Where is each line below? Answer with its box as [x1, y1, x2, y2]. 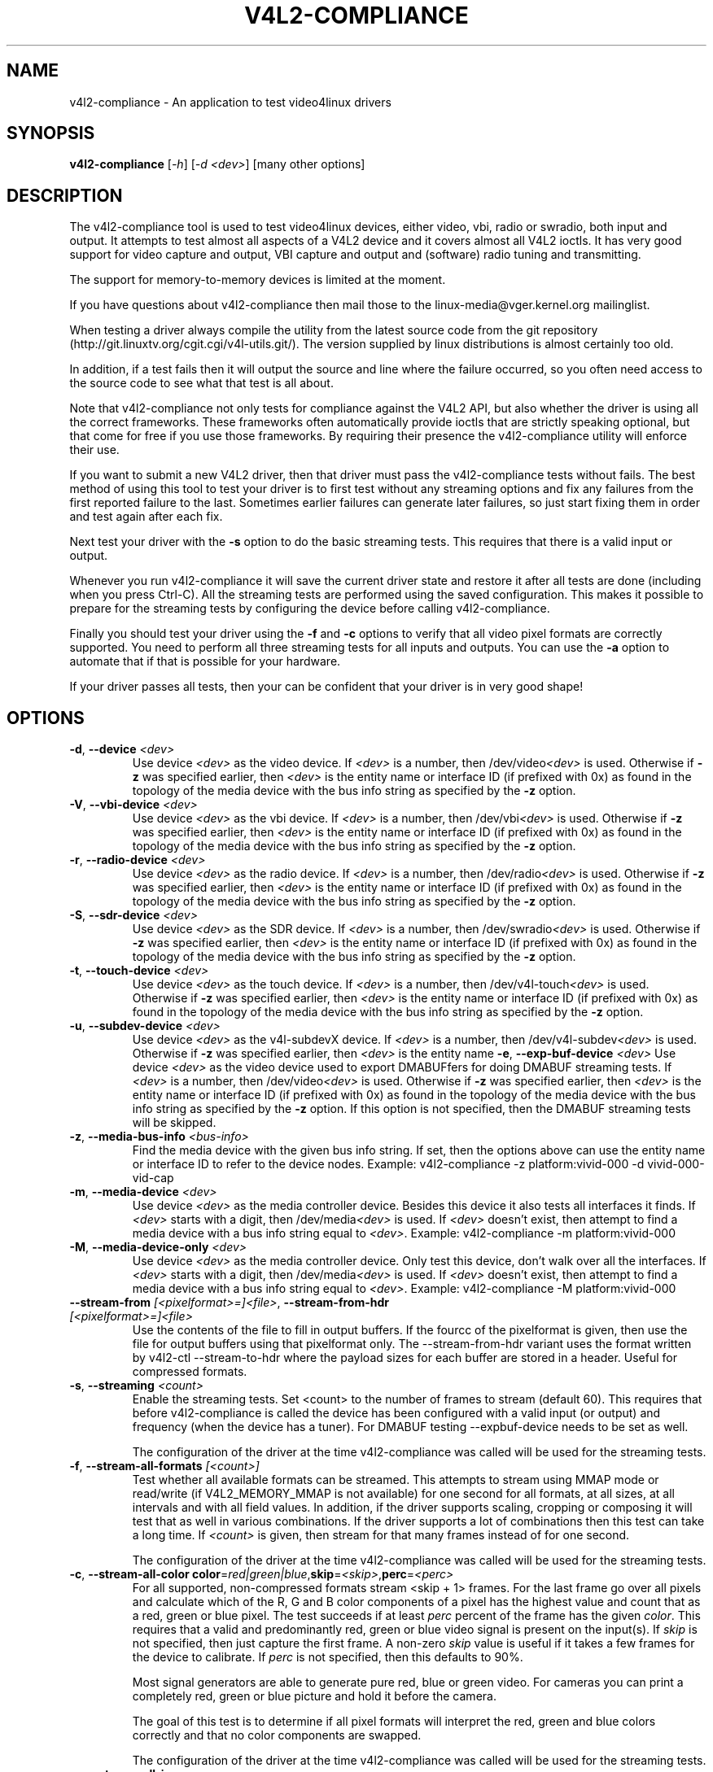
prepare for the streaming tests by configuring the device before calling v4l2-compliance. [69, 601, 550, 616]
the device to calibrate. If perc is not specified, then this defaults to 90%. [132, 1650, 523, 1665]
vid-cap [132, 1171, 174, 1185]
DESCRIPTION [7, 185, 123, 206]
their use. [69, 443, 120, 457]
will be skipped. [132, 1115, 217, 1130]
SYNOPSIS [7, 123, 95, 144]
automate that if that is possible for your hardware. [69, 654, 341, 669]
